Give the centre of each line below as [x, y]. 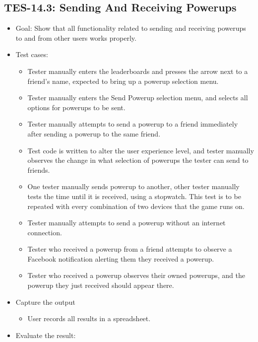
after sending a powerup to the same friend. [94, 133]
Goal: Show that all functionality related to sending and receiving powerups [131, 28]
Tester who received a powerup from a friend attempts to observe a [130, 249]
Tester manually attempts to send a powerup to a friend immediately [133, 124]
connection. [45, 232]
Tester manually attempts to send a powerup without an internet [127, 223]
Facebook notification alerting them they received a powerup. [121, 258]
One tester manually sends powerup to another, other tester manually [133, 186]
